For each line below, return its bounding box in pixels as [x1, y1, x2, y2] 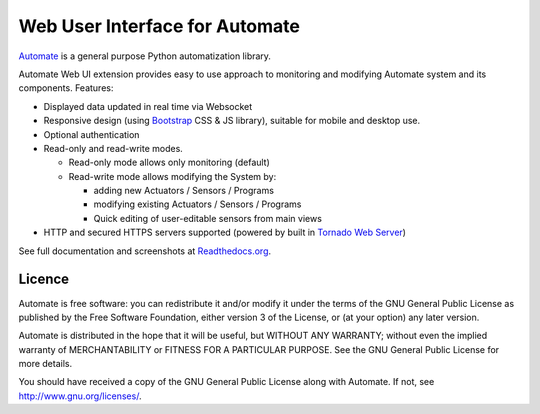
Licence [18, 271, 70, 288]
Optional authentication [43, 128, 140, 140]
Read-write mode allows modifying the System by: [68, 170, 277, 182]
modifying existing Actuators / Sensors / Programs [93, 198, 302, 210]
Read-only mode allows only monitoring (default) [68, 156, 270, 169]
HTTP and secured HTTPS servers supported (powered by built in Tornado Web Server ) [43, 226, 407, 239]
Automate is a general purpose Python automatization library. [18, 50, 272, 62]
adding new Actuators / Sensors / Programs [93, 185, 275, 197]
